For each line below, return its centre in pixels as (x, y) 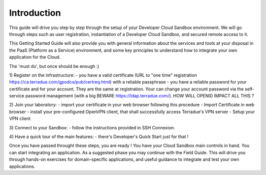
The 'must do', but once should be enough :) (54, 66)
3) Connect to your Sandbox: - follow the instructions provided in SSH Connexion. (92, 127)
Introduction (35, 13)
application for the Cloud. (35, 57)
